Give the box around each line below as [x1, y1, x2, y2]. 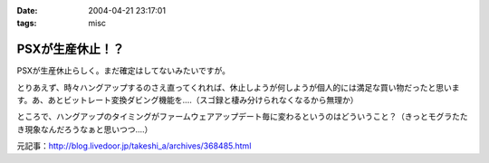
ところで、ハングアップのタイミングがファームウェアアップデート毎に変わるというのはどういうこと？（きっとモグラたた [16, 111, 468, 122]
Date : [16, 5, 38, 15]
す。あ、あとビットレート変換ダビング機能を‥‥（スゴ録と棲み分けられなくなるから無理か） [16, 95, 359, 106]
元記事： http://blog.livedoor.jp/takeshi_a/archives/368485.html [16, 140, 252, 151]
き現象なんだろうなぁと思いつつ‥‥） [16, 123, 153, 135]
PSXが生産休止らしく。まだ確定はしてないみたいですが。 [16, 65, 231, 76]
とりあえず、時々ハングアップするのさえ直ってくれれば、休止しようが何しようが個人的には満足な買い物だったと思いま [16, 81, 460, 92]
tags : [16, 18, 37, 29]
